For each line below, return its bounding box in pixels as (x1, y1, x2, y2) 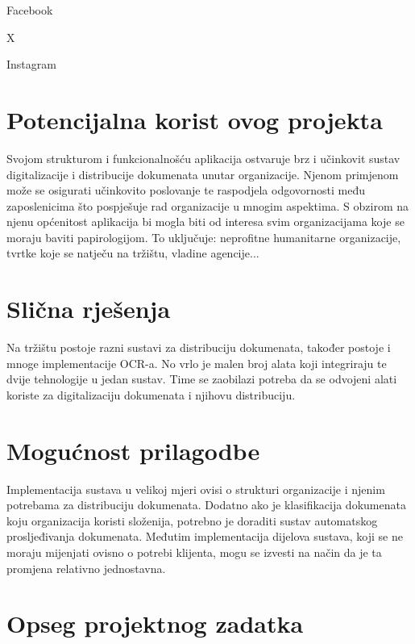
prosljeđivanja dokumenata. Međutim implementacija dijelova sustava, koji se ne (6, 528, 403, 545)
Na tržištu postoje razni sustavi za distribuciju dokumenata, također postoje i (6, 339, 391, 356)
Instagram (6, 56, 56, 73)
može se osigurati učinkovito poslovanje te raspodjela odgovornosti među (6, 182, 366, 199)
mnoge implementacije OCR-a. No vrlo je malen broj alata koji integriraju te (6, 354, 387, 371)
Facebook (6, 2, 53, 18)
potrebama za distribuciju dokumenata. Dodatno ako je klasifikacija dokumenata (6, 496, 406, 513)
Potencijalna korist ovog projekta (6, 102, 383, 136)
